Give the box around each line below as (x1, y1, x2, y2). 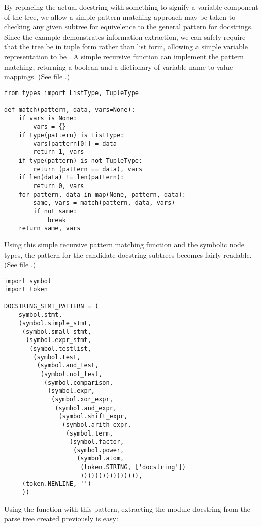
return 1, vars (33, 148, 84, 156)
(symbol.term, (65, 429, 113, 437)
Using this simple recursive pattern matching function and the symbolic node (4, 239, 245, 250)
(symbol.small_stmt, (22, 328, 91, 335)
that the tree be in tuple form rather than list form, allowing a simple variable (4, 41, 248, 52)
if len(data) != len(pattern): (18, 174, 124, 181)
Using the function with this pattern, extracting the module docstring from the (4, 503, 250, 514)
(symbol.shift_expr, (58, 413, 128, 420)
